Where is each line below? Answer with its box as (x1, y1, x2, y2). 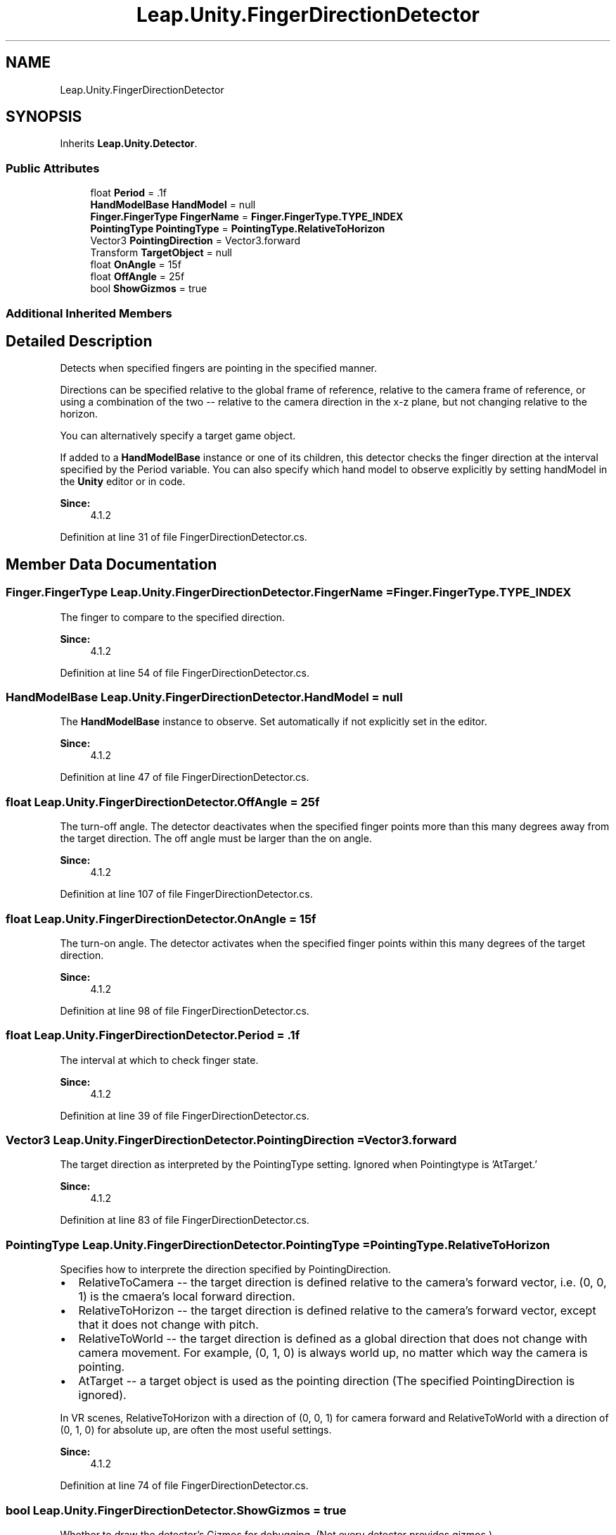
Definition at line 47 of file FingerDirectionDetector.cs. (60, 771, 309, 784)
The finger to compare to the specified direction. (60, 610, 285, 623)
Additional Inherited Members (6, 306, 172, 320)
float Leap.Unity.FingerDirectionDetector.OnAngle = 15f (6, 911, 316, 926)
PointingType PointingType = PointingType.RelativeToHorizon (90, 223, 385, 235)
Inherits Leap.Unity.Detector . (60, 137, 198, 150)
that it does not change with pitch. (78, 1317, 259, 1332)
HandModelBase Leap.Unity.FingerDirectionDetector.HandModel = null (6, 690, 403, 704)
